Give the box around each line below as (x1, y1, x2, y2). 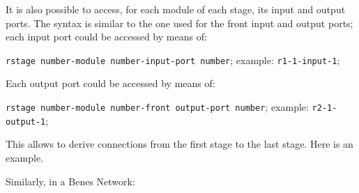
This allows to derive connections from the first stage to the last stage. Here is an (6, 137, 353, 151)
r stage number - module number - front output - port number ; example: (6, 100, 309, 114)
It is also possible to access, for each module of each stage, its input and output (6, 2, 346, 16)
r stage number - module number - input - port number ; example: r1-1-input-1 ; (6, 52, 340, 67)
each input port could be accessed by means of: (6, 29, 207, 44)
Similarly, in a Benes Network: (6, 173, 135, 188)
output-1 (6, 116, 46, 127)
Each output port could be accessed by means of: (6, 76, 215, 91)
